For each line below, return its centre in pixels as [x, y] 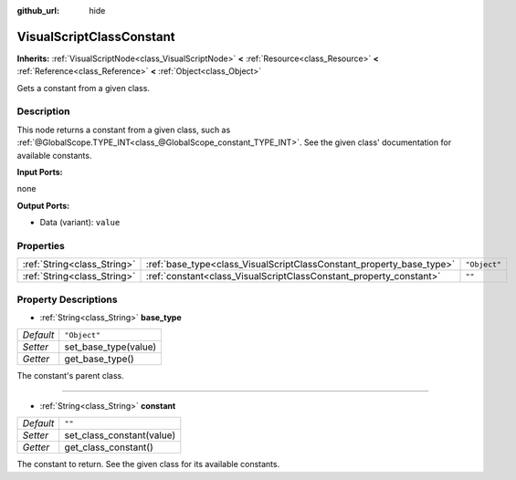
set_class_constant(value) [120, 435]
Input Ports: [40, 172]
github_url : [38, 10]
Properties [41, 245]
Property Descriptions [67, 299]
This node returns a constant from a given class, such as [124, 130]
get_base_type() [99, 359]
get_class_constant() [109, 447]
